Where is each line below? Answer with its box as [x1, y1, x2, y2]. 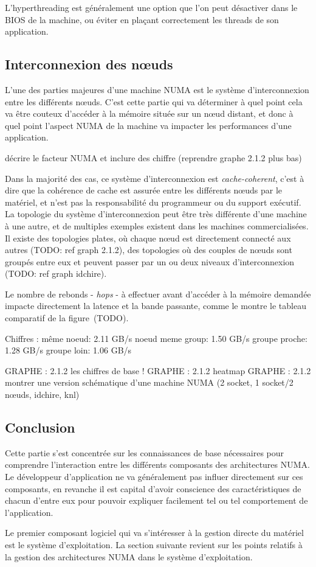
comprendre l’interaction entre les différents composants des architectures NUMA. [5, 458, 310, 471]
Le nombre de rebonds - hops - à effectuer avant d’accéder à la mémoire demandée [5, 287, 311, 300]
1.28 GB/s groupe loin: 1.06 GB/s [5, 344, 132, 357]
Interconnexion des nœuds [5, 55, 173, 74]
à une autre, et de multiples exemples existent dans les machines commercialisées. [5, 219, 309, 232]
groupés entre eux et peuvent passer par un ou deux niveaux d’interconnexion [5, 255, 295, 268]
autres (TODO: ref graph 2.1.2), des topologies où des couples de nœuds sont [5, 243, 292, 256]
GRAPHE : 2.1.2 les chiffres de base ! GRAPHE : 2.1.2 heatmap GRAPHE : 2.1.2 [5, 364, 311, 377]
